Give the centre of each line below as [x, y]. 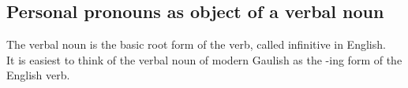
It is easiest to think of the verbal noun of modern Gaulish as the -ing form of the [204, 59]
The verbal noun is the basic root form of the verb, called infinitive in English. [196, 44]
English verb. [38, 75]
